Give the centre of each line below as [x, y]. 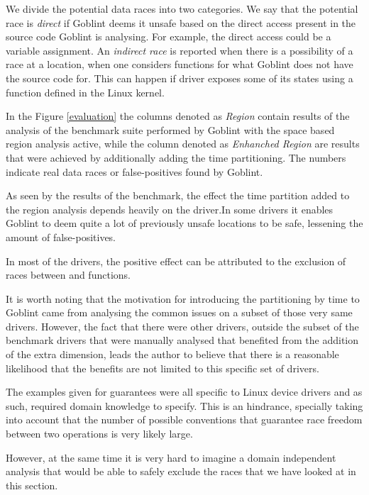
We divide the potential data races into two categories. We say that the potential [182, 9]
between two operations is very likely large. [99, 434]
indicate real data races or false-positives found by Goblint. [134, 171]
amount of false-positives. [61, 237]
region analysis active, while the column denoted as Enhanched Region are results [183, 144]
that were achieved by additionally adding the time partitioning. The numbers [176, 157]
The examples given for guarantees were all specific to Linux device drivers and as [184, 392]
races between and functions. [68, 275]
